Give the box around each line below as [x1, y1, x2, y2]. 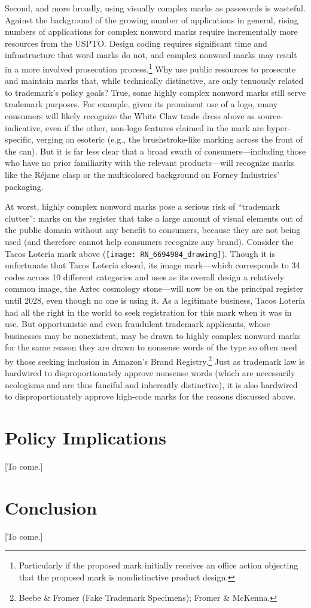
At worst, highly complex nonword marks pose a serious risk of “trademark [5, 200, 280, 213]
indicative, [5, 121, 43, 134]
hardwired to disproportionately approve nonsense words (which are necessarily [5, 367, 295, 379]
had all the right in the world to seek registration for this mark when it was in [5, 305, 292, 318]
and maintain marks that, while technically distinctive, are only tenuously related [5, 74, 304, 87]
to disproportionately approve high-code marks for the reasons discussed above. [5, 390, 296, 403]
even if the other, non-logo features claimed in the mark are [45, 121, 264, 134]
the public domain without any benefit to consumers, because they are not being [5, 223, 301, 236]
